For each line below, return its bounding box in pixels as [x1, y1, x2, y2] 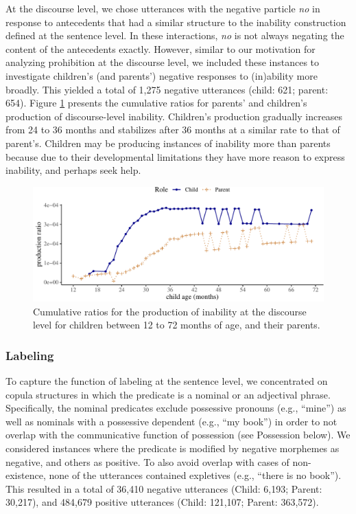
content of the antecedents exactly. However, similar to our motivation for [5, 41, 316, 56]
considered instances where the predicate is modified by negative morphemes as [5, 440, 340, 455]
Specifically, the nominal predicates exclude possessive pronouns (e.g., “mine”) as [5, 401, 346, 415]
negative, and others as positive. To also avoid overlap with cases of [5, 454, 289, 469]
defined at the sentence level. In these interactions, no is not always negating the [5, 28, 344, 43]
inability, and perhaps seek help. [5, 163, 141, 177]
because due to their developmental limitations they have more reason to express [5, 149, 345, 164]
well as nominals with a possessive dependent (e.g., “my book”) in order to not [5, 414, 337, 428]
